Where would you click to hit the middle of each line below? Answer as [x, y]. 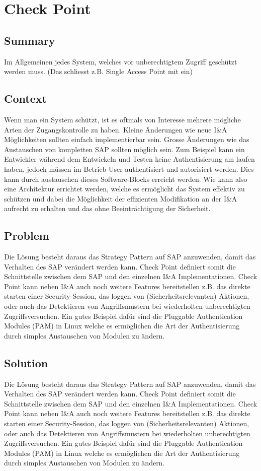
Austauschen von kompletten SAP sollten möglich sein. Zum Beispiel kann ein [124, 149]
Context [25, 98]
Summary [30, 40]
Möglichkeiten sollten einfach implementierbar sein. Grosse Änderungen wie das [127, 139]
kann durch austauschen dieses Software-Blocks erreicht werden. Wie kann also [126, 179]
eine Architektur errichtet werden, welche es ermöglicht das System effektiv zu [124, 189]
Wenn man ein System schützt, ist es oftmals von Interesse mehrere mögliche [122, 119]
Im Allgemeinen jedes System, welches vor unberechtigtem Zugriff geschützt [121, 61]
